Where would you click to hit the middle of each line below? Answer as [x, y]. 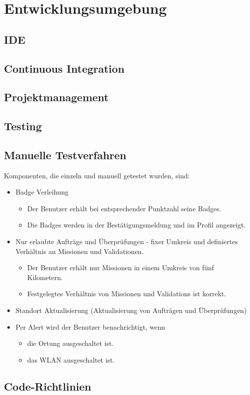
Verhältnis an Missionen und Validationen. [80, 251]
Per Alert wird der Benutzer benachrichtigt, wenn [90, 326]
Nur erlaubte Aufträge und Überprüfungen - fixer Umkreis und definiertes [127, 241]
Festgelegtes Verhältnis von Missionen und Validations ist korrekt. [127, 294]
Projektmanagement [56, 97]
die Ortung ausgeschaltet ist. [70, 343]
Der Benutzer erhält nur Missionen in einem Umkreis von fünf [121, 268]
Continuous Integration [64, 68]
